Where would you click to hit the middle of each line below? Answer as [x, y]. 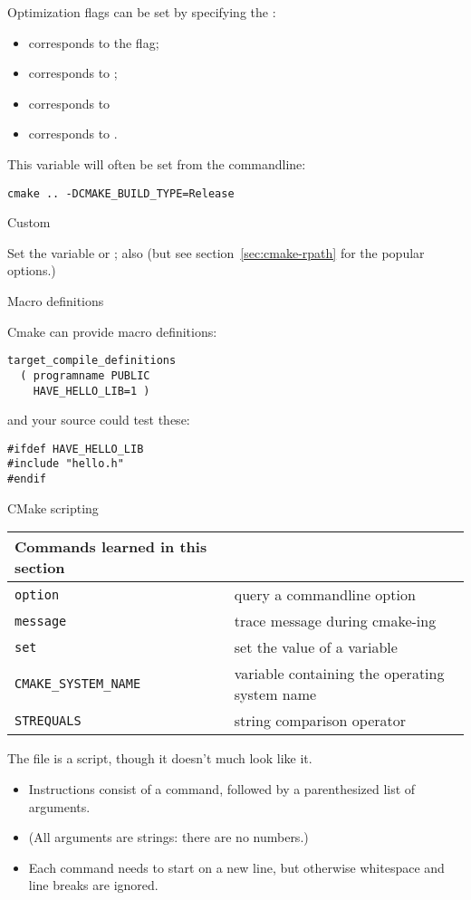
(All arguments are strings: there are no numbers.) [168, 837]
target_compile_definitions [92, 361]
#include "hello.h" [66, 464]
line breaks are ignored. [93, 885]
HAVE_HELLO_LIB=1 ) [91, 391]
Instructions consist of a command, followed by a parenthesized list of [222, 788]
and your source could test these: [99, 420]
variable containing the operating [339, 674]
